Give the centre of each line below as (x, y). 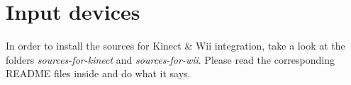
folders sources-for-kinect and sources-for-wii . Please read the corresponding (171, 59)
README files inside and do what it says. (98, 73)
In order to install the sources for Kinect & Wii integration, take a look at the (175, 46)
